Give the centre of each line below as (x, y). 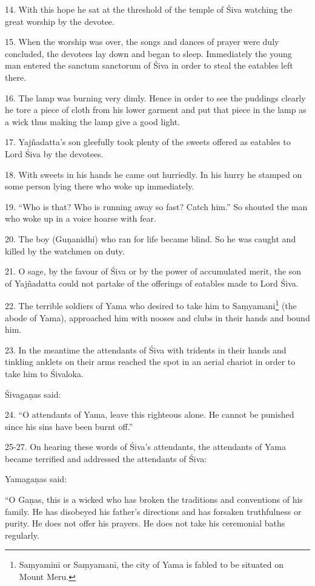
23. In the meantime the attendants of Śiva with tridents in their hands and (146, 349)
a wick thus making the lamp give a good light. (93, 121)
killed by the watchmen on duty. (65, 250)
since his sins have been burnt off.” (69, 426)
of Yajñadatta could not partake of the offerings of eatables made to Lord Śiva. (152, 283)
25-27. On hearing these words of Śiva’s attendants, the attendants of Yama (146, 447)
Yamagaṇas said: (36, 479)
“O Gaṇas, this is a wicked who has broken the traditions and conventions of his (154, 499)
